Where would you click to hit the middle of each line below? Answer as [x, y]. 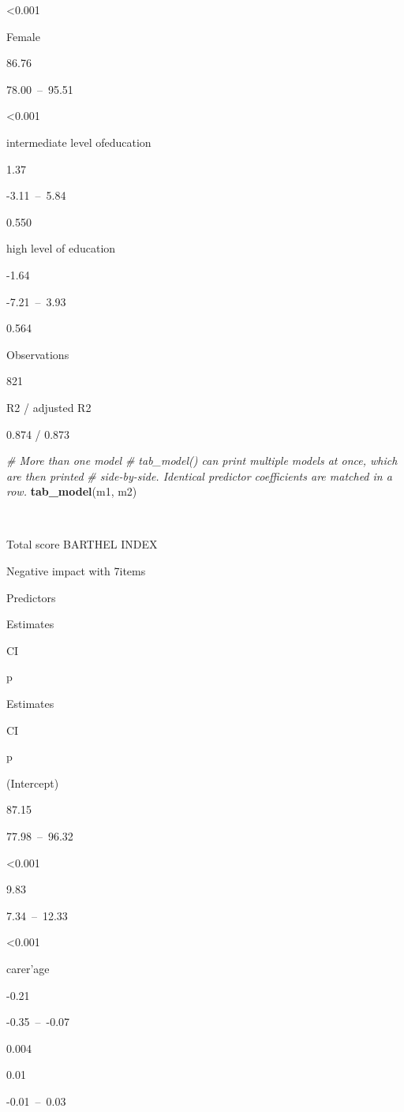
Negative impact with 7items [76, 571]
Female [23, 36]
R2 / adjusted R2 [49, 407]
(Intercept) [33, 783]
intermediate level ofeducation [79, 142]
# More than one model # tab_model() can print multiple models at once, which [202, 461]
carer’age [28, 968]
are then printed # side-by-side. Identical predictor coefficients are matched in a [199, 476]
